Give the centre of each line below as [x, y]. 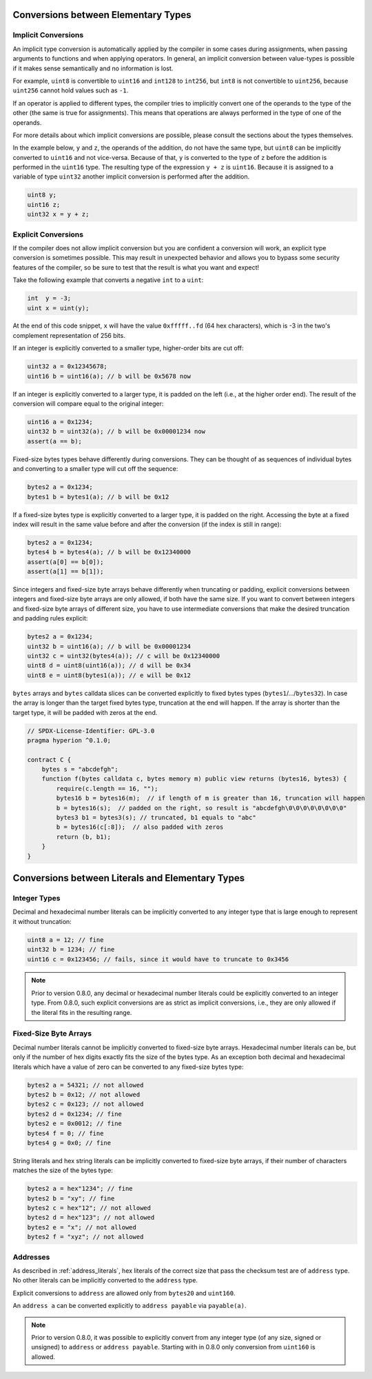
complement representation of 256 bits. [69, 335]
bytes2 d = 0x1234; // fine [74, 1114]
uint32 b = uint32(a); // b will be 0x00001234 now [116, 432]
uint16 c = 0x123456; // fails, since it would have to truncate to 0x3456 [158, 959]
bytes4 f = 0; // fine [65, 1133]
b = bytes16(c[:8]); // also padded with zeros [140, 827]
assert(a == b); [55, 441]
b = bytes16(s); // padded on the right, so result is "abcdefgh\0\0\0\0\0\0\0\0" [201, 808]
